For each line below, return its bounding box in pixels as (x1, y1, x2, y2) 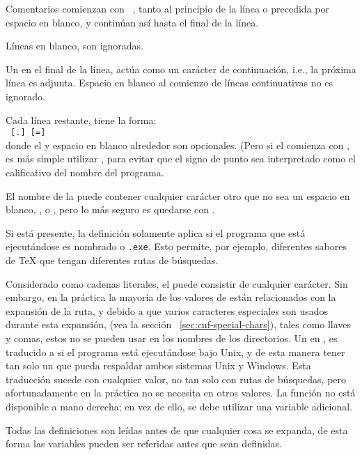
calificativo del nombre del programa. (6, 165, 164, 179)
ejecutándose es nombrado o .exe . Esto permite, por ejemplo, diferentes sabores (6, 239, 347, 254)
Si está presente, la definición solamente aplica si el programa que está (6, 225, 306, 240)
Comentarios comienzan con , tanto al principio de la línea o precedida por (6, 1, 329, 15)
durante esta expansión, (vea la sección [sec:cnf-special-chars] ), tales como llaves (6, 317, 352, 332)
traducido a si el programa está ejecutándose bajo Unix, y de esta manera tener (6, 344, 345, 359)
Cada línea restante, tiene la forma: (6, 112, 157, 127)
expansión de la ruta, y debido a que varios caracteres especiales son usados (6, 303, 329, 318)
